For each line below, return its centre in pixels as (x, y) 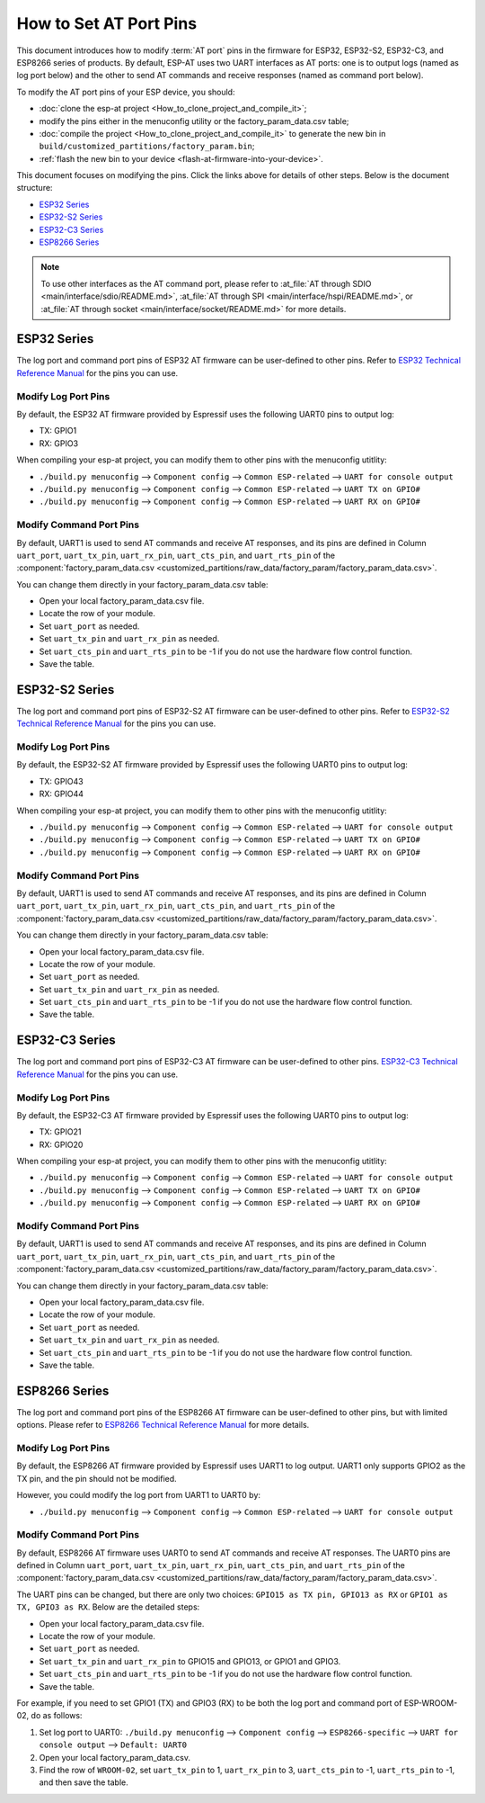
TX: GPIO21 (60, 1132)
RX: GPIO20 (61, 1144)
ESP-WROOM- (431, 1703)
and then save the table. (84, 1782)
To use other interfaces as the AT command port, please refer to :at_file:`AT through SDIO (206, 283)
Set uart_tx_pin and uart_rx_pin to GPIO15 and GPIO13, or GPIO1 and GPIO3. (190, 1661)
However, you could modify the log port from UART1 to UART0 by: (138, 1495)
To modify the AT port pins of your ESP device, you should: (126, 92)
